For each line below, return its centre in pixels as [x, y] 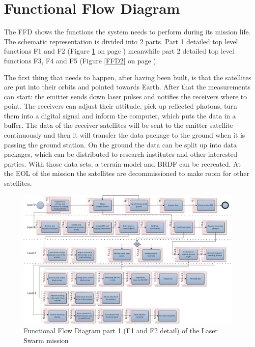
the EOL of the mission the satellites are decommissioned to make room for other [127, 173]
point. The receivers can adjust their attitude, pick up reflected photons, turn [121, 106]
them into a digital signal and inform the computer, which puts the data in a [120, 115]
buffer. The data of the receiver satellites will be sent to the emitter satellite [119, 125]
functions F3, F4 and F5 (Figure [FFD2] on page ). [81, 60]
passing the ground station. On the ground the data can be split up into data [121, 144]
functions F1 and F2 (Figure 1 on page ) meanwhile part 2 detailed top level [119, 51]
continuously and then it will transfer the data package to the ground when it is [125, 135]
